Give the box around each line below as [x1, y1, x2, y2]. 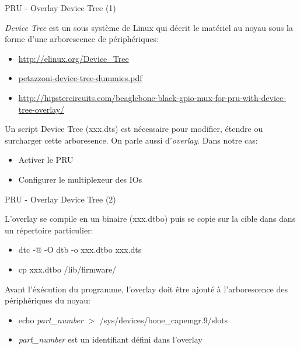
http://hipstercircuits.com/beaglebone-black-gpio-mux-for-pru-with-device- [18, 91, 286, 103]
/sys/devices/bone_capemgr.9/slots [99, 313, 228, 326]
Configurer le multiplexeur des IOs [18, 173, 142, 185]
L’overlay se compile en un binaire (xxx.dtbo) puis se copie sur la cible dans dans [5, 212, 296, 225]
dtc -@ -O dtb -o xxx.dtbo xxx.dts [18, 243, 142, 256]
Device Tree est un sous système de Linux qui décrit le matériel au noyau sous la [5, 21, 293, 33]
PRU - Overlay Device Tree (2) [5, 193, 116, 205]
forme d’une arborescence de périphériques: [5, 33, 159, 45]
